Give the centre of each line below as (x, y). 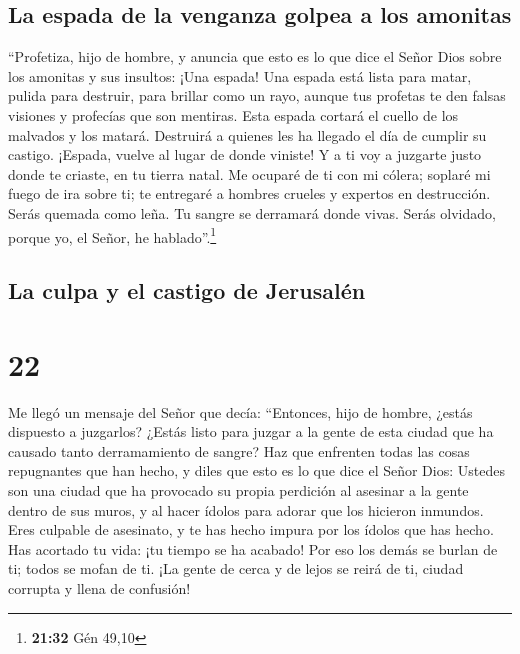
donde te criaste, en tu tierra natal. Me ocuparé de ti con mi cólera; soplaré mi (249, 173)
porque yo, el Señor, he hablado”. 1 (112, 235)
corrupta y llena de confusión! (99, 588)
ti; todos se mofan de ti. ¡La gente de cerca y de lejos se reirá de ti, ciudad (236, 568)
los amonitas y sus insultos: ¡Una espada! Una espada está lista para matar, (240, 75)
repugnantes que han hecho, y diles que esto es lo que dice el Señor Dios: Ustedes (256, 470)
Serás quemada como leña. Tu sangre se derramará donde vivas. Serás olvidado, (252, 212)
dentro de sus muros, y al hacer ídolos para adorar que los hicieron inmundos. (246, 509)
